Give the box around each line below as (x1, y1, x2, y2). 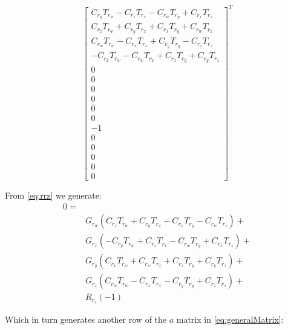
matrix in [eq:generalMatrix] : (176, 313, 284, 326)
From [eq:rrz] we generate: (5, 189, 102, 202)
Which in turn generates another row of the (5, 313, 167, 326)
